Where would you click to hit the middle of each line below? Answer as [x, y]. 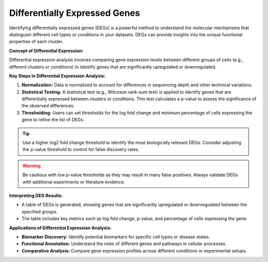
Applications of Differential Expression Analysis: [60, 228]
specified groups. [40, 211]
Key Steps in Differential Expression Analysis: [57, 76]
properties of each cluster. [36, 42]
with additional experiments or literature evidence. [74, 182]
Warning [32, 166]
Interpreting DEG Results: [36, 196]
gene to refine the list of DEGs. [53, 120]
